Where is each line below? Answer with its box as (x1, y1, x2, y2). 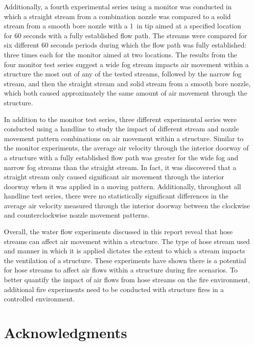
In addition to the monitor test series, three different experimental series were (4, 114, 237, 124)
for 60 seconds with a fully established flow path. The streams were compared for (4, 30, 247, 40)
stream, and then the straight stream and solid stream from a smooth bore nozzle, (4, 78, 251, 88)
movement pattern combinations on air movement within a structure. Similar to (4, 133, 244, 143)
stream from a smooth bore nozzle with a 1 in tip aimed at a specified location (4, 21, 241, 31)
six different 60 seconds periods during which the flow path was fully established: (4, 40, 247, 50)
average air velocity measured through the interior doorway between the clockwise (4, 200, 250, 210)
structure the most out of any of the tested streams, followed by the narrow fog (4, 69, 242, 79)
